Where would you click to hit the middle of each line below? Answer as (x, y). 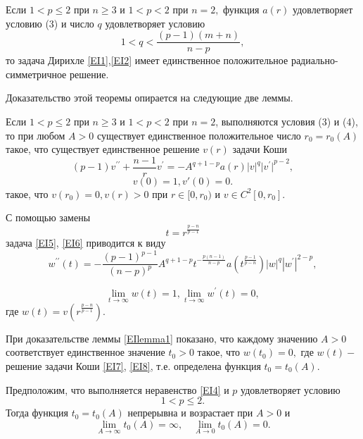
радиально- (314, 60)
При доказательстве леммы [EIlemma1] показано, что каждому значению (162, 338)
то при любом (36, 135)
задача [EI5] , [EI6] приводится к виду (86, 242)
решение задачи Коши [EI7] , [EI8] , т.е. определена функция (133, 365)
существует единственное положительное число (199, 135)
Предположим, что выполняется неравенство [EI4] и (117, 389)
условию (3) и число (50, 23)
